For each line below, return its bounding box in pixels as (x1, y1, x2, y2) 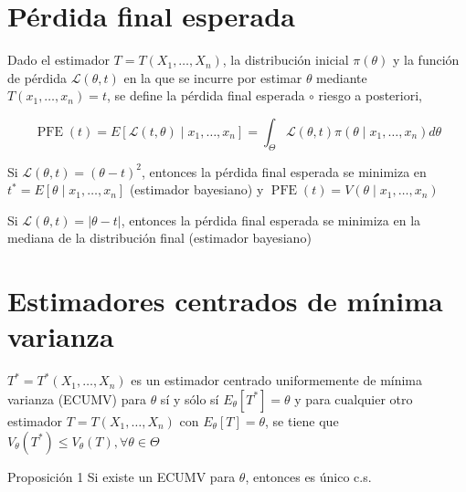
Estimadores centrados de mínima (7, 282, 443, 319)
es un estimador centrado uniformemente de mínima (131, 371, 423, 390)
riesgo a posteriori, (318, 86, 422, 105)
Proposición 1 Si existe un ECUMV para (7, 466, 236, 486)
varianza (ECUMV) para (7, 389, 146, 408)
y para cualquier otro (294, 389, 413, 408)
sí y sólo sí (160, 389, 219, 408)
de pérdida (7, 68, 68, 87)
